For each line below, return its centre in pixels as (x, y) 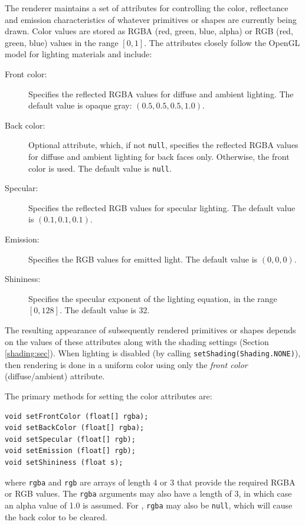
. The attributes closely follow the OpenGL (222, 42)
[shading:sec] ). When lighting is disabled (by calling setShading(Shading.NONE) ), (153, 353)
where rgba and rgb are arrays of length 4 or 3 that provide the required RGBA (150, 482)
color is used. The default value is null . (100, 168)
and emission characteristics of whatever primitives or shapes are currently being (151, 19)
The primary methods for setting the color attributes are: (109, 396)
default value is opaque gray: (80, 105)
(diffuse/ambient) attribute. (55, 376)
